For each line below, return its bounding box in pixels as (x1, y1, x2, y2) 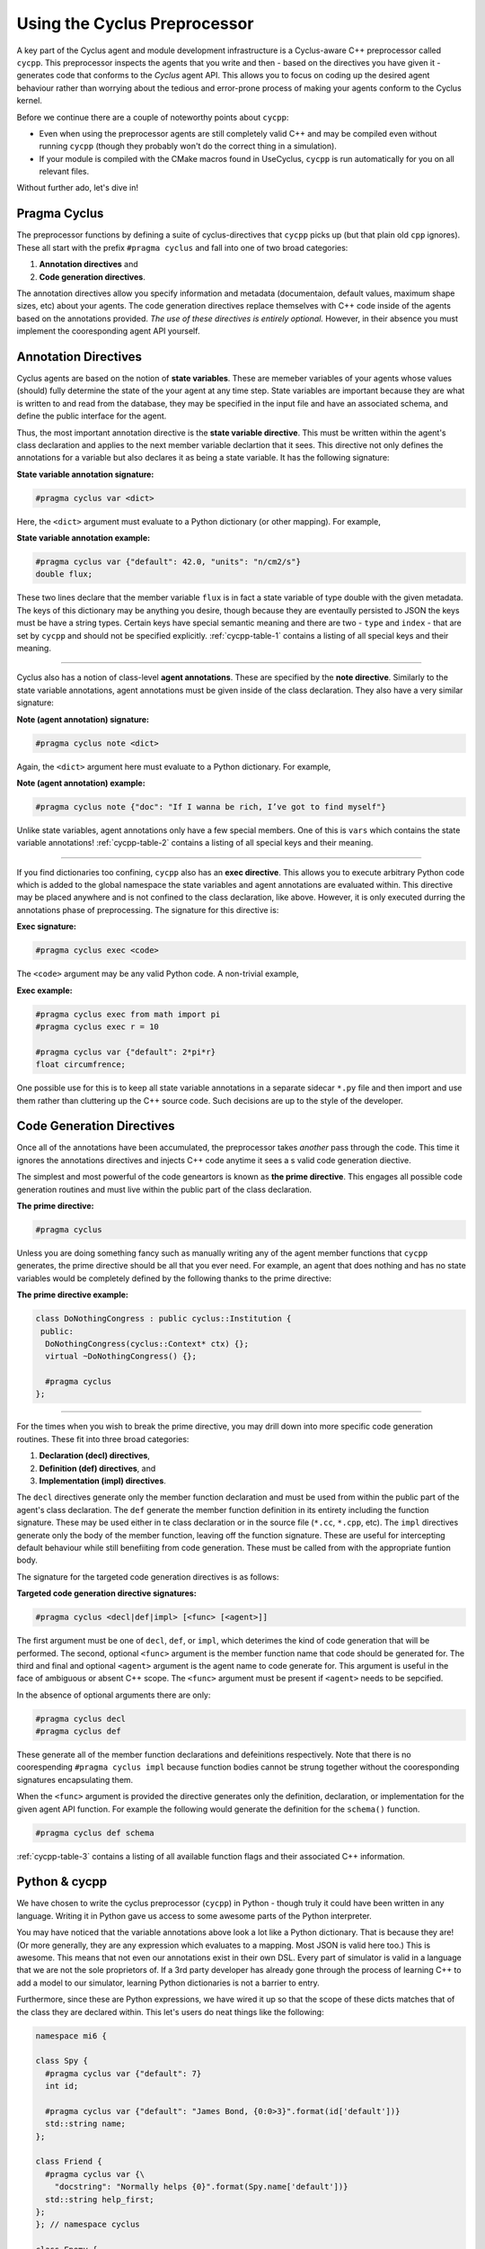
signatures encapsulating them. (16, 1774, 134, 1785)
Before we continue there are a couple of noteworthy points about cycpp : (16, 112, 289, 122)
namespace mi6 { (35, 2030, 108, 2041)
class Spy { (35, 2056, 89, 2066)
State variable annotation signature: (16, 469, 154, 479)
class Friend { (35, 2156, 102, 2167)
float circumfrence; (35, 1060, 126, 1070)
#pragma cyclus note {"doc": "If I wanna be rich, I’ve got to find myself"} (35, 802, 386, 811)
